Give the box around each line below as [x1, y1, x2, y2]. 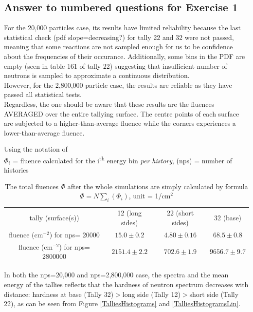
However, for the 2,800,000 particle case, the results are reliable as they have [4, 79, 232, 90]
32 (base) [214, 213, 242, 223]
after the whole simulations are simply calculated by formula [67, 181, 248, 191]
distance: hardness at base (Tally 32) [4, 289, 114, 299]
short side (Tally [189, 289, 239, 299]
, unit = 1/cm [128, 191, 171, 201]
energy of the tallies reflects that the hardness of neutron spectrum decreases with [4, 279, 249, 289]
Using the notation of [4, 144, 68, 154]
